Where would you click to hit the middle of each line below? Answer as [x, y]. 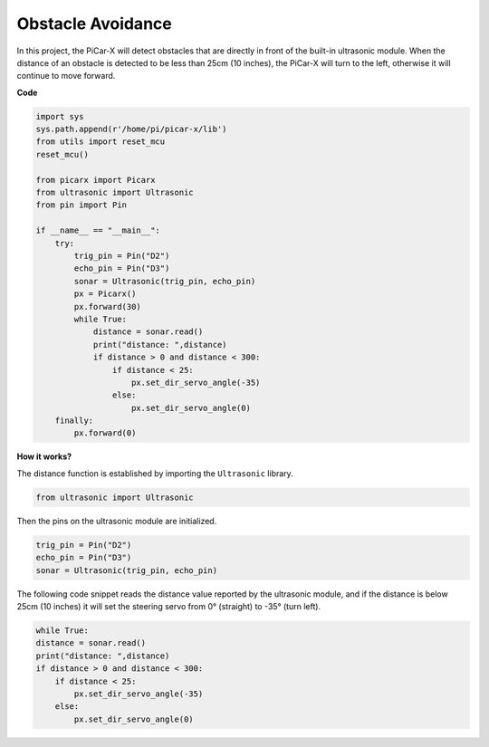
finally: [74, 421]
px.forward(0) [105, 433]
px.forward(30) [108, 306]
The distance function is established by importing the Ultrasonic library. [155, 473]
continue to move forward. [66, 76]
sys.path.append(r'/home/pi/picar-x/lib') [131, 129]
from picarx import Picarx [96, 180]
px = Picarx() [105, 294]
